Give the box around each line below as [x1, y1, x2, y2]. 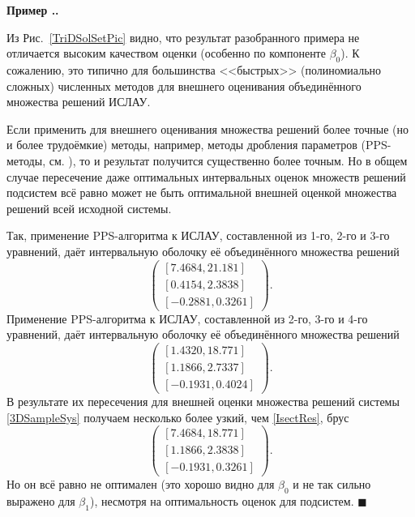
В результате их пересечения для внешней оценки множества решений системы [6, 393, 400, 410]
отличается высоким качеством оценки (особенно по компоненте [6, 45, 326, 62]
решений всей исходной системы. [6, 199, 172, 216]
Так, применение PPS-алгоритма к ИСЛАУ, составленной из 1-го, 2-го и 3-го [6, 227, 390, 244]
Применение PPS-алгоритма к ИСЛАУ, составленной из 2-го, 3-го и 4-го [6, 310, 368, 327]
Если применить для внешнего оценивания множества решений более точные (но [6, 120, 409, 137]
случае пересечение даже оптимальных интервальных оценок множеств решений [6, 168, 406, 185]
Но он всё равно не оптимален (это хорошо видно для [6, 476, 275, 493]
